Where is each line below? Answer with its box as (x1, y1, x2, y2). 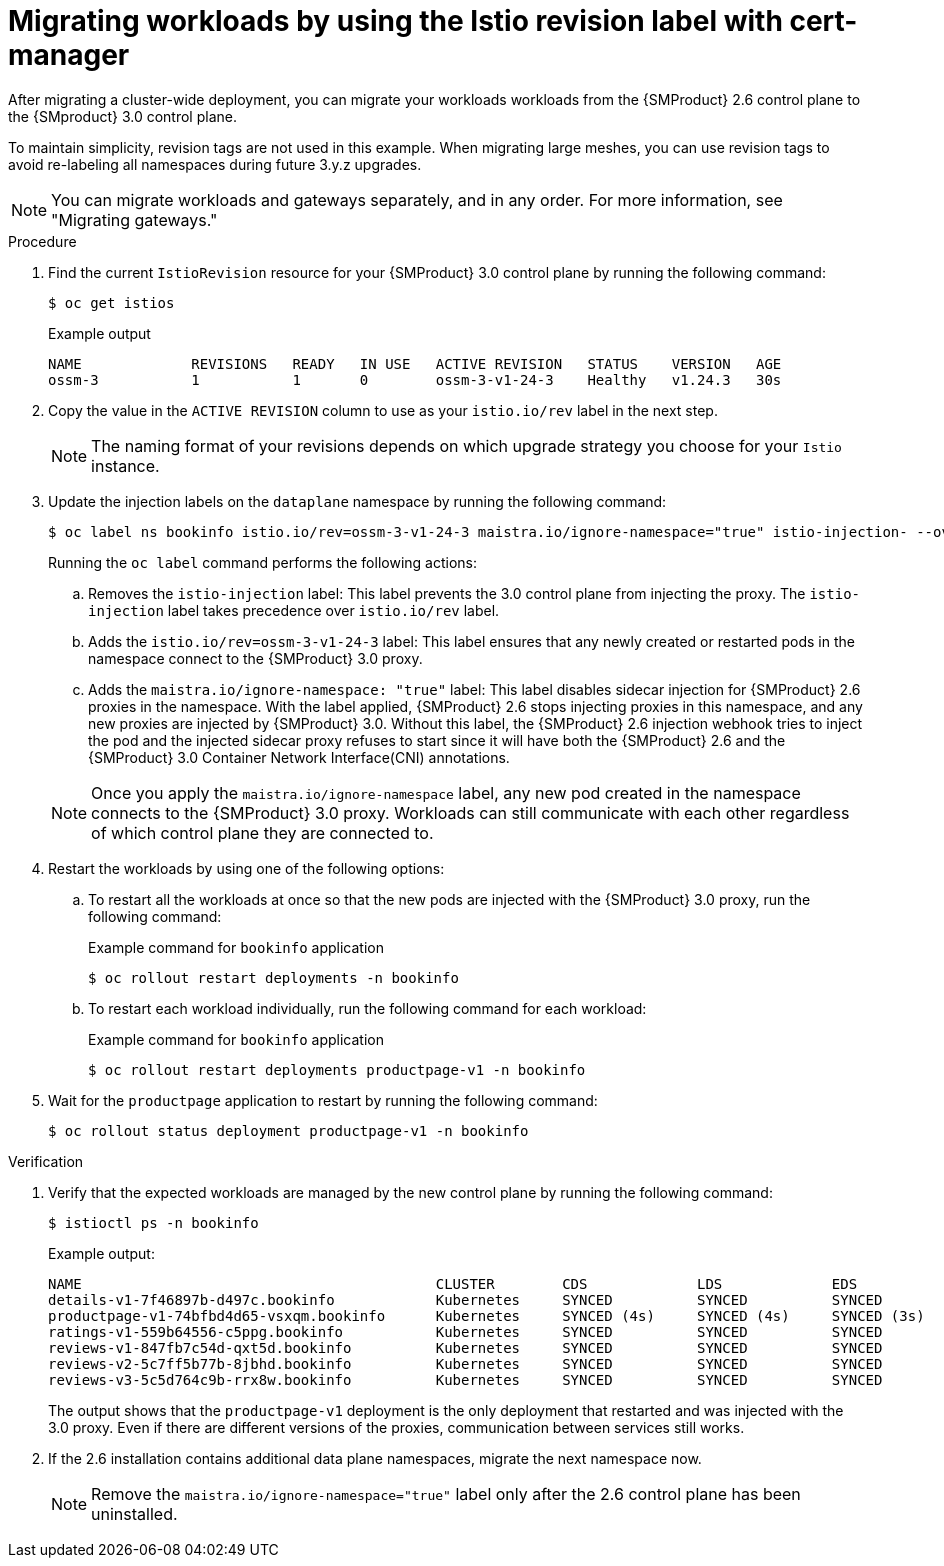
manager (8, 38, 130, 72)
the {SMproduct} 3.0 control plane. (8, 107, 237, 125)
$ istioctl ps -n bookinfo (48, 1214, 259, 1231)
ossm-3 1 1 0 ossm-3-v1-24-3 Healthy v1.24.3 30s (48, 371, 782, 388)
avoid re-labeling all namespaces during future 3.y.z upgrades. (8, 155, 422, 173)
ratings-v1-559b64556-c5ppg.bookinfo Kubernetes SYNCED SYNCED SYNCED (48, 1323, 883, 1340)
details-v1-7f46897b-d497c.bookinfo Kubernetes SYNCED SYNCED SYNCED (48, 1291, 883, 1308)
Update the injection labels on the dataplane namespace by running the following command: (48, 492, 667, 510)
